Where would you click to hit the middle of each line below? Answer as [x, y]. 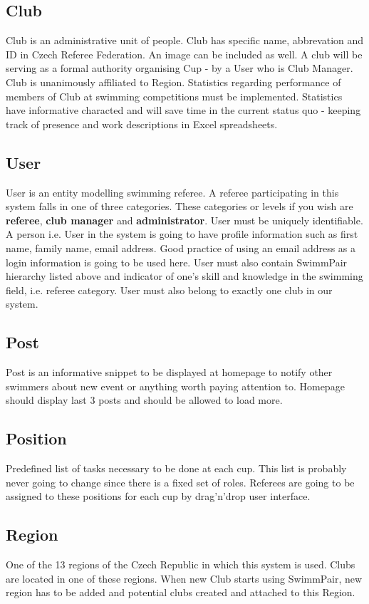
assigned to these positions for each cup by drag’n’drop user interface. [158, 496]
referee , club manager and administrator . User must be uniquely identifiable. [184, 220]
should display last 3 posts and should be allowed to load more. [144, 400]
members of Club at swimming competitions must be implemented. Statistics [174, 96]
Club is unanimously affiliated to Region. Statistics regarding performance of [173, 82]
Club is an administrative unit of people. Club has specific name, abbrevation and [185, 40]
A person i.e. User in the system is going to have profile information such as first [182, 234]
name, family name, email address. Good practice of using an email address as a [181, 248]
